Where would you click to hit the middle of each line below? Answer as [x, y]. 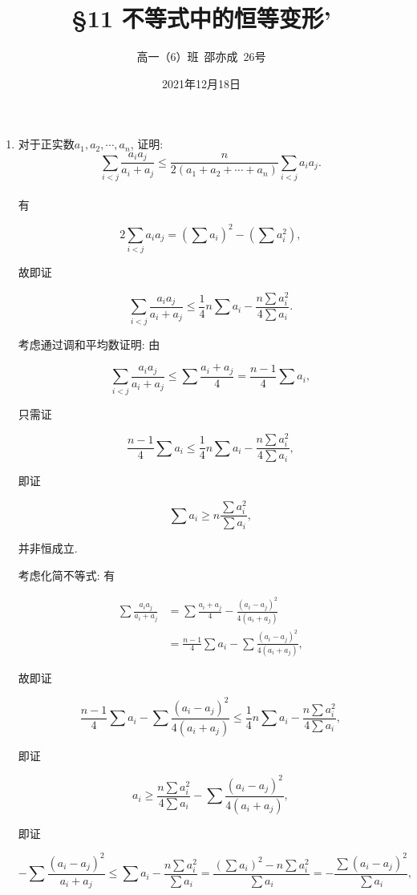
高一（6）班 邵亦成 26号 [201, 57]
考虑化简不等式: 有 [67, 575]
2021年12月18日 [201, 83]
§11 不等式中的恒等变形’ [201, 18]
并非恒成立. [48, 548]
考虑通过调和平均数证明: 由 [89, 344]
